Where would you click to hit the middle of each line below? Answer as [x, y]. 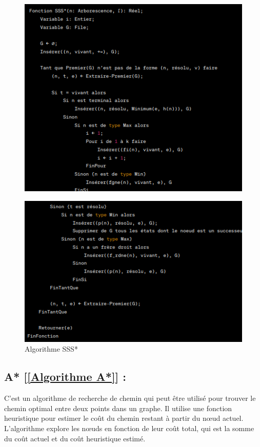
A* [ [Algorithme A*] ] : [65, 377]
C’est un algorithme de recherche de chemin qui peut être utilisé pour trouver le [130, 398]
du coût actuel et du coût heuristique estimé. [75, 438]
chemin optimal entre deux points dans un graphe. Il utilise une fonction [118, 408]
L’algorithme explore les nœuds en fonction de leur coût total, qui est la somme [129, 428]
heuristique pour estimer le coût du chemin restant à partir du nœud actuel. [124, 418]
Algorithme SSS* [51, 349]
